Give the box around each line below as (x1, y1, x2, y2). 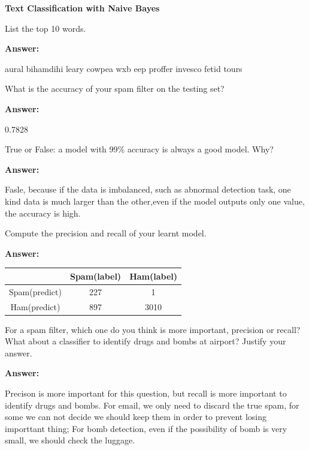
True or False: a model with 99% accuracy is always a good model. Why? (5, 143, 274, 155)
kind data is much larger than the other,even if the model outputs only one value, (5, 194, 305, 207)
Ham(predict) (10, 300, 60, 313)
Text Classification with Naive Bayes (5, 2, 160, 14)
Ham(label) (129, 269, 178, 282)
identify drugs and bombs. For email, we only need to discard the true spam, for (5, 398, 299, 411)
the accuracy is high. (5, 206, 81, 219)
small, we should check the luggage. (5, 434, 135, 446)
